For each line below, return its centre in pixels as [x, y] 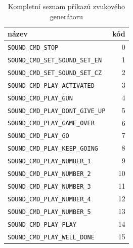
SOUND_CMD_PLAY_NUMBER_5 [49, 212]
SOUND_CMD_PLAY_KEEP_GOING [53, 149]
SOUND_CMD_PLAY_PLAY [42, 224]
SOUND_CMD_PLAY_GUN [40, 98]
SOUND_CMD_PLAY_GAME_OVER [51, 123]
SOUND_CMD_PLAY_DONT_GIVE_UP [57, 111]
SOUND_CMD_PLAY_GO [38, 136]
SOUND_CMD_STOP [33, 48]
